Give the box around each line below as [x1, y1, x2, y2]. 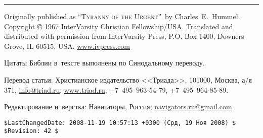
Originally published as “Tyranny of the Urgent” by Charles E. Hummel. [4, 11, 240, 21]
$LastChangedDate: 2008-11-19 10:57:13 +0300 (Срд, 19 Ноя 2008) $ [4, 119, 236, 126]
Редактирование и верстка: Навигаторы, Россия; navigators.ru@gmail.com [4, 101, 232, 112]
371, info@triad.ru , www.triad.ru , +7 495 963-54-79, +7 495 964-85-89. [4, 84, 229, 95]
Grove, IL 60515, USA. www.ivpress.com [4, 40, 130, 51]
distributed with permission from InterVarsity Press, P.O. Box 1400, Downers [4, 31, 244, 41]
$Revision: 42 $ [4, 127, 59, 135]
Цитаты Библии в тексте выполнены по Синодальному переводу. [4, 57, 205, 68]
